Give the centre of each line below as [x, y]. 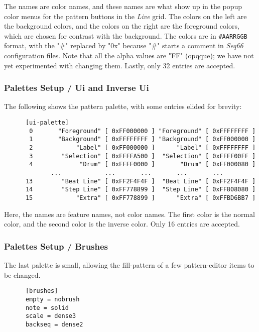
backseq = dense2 [54, 324]
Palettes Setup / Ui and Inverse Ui [77, 88]
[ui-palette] [47, 123]
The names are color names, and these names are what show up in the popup [123, 6]
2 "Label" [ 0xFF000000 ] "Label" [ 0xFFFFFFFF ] [143, 148]
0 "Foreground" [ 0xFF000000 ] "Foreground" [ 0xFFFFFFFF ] [143, 131]
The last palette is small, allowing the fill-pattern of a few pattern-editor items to [129, 265]
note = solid [47, 308]
